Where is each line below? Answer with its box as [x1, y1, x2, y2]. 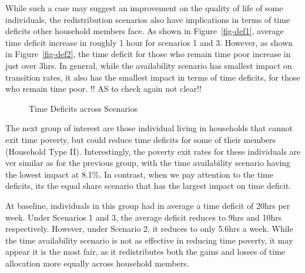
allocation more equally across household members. [5, 257, 189, 269]
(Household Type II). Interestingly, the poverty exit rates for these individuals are [5, 145, 301, 157]
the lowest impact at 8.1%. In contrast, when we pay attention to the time [5, 168, 273, 180]
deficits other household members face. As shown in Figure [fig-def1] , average [5, 25, 284, 37]
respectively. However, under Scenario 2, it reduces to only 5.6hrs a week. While [5, 222, 293, 235]
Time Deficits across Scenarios [29, 102, 138, 114]
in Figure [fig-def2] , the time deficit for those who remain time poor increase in [5, 48, 291, 60]
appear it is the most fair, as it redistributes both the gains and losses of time [5, 245, 286, 258]
